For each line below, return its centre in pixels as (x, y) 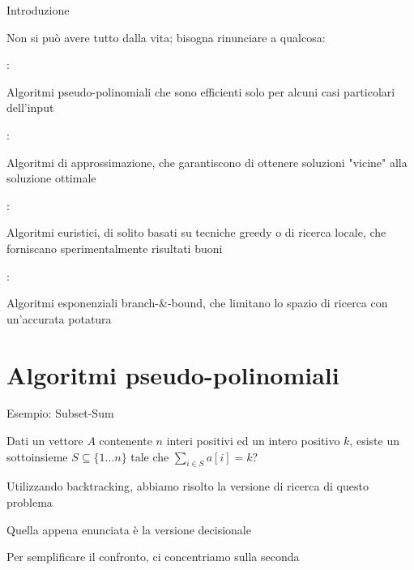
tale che (150, 456)
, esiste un (374, 441)
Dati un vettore (45, 441)
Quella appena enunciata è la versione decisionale (129, 529)
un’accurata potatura (59, 318)
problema (30, 502)
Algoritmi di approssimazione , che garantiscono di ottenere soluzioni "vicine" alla (207, 162)
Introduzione (38, 10)
